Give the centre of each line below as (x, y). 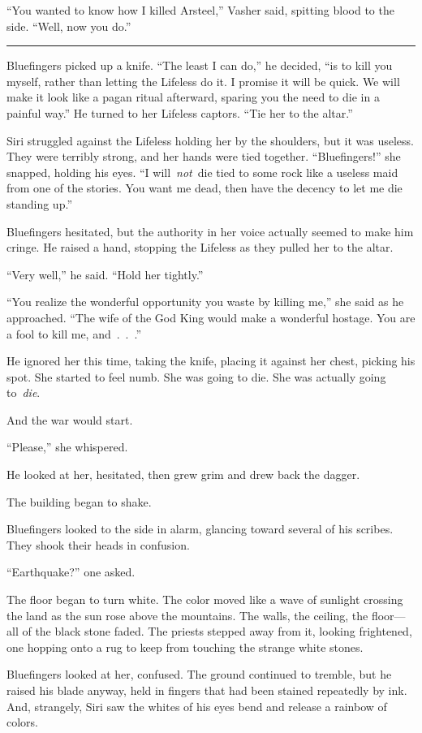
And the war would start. (70, 419)
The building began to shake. (79, 501)
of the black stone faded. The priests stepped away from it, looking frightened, (217, 631)
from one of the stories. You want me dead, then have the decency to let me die (205, 188)
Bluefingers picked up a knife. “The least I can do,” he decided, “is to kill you (200, 65)
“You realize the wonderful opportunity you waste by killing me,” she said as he (205, 302)
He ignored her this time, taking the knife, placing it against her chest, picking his (211, 361)
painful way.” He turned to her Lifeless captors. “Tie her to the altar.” (180, 112)
